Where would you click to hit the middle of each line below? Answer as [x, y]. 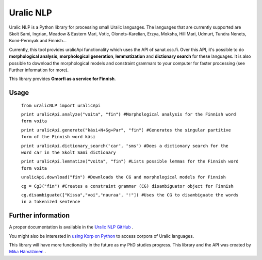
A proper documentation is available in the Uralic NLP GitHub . [71, 227]
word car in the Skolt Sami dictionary [68, 153]
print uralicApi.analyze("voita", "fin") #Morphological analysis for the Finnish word [129, 114]
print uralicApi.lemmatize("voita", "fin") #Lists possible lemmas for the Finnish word [130, 162]
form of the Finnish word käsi [58, 137]
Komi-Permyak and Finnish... [38, 41]
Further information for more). [39, 70]
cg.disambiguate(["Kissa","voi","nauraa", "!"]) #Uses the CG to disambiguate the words [130, 195]
